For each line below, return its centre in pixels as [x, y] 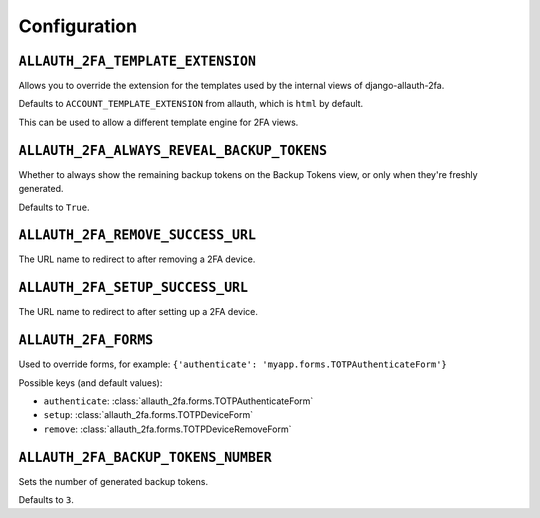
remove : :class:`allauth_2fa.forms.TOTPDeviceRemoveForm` [167, 429]
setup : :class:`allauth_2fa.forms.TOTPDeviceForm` [148, 415]
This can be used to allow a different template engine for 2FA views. [158, 122]
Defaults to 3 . [46, 500]
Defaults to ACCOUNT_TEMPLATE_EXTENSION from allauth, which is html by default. [191, 104]
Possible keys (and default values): [90, 382]
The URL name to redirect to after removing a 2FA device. [137, 259]
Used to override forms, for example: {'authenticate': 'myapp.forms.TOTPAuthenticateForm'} [232, 364]
